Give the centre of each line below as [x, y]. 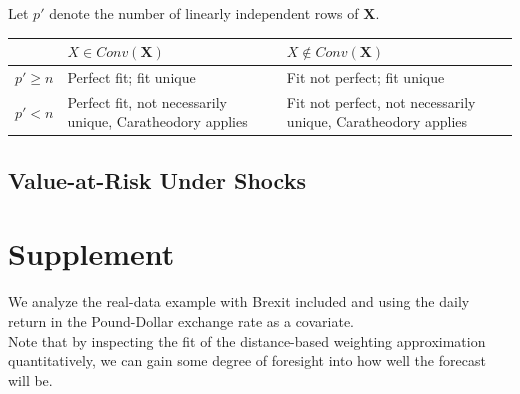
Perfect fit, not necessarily [147, 101]
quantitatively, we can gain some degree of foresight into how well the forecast [247, 360]
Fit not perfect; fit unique [365, 76]
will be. [30, 379]
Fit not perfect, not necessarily [381, 101]
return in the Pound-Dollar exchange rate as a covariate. [181, 320]
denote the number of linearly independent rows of [204, 13]
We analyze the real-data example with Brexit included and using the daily [239, 301]
